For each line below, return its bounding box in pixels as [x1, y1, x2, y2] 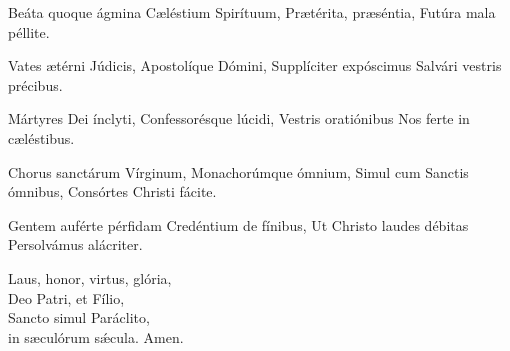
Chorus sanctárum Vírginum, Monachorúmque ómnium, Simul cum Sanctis [8, 161, 469, 182]
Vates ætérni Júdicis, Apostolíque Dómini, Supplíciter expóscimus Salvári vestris [8, 55, 502, 76]
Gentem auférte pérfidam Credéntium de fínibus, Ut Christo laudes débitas [8, 214, 469, 235]
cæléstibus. [8, 127, 75, 148]
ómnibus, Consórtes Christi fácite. [8, 181, 217, 202]
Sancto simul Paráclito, [8, 307, 150, 328]
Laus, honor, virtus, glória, [8, 267, 172, 288]
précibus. [8, 74, 63, 95]
